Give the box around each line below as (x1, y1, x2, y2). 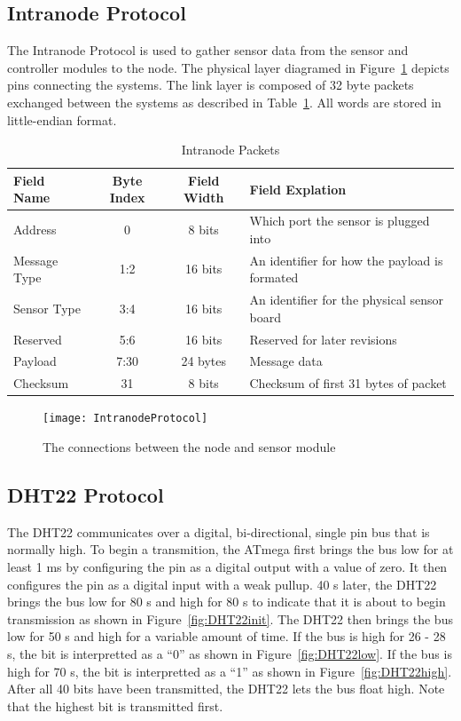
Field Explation (249, 179, 347, 198)
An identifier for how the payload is (249, 250, 443, 269)
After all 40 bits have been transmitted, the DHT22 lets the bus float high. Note (7, 679, 445, 698)
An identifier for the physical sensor (249, 290, 444, 309)
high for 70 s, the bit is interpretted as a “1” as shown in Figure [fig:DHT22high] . (7, 662, 452, 680)
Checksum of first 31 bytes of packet (249, 374, 447, 392)
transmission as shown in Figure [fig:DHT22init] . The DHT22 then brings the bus (7, 609, 453, 628)
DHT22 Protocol (7, 480, 164, 508)
